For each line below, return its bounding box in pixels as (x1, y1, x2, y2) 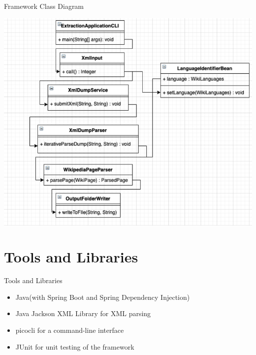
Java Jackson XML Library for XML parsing (15, 308, 151, 319)
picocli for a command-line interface (15, 324, 124, 335)
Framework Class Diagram (4, 1, 84, 11)
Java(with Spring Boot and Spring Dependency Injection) (15, 291, 190, 302)
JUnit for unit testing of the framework (15, 341, 134, 352)
